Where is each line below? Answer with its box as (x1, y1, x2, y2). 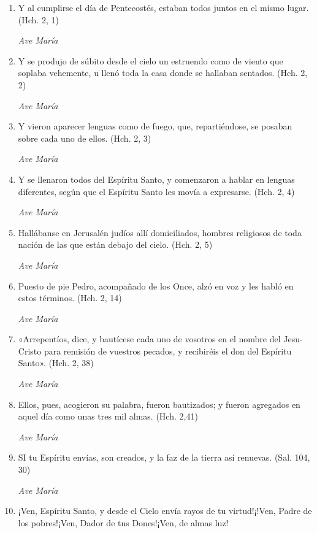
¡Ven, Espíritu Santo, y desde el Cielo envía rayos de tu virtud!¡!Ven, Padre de (18, 504, 312, 517)
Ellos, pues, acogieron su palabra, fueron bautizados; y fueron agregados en (18, 397, 300, 410)
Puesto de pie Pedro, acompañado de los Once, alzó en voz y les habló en (18, 279, 294, 292)
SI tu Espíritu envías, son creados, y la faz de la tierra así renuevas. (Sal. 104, (18, 451, 310, 464)
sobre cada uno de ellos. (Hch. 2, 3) (18, 131, 151, 144)
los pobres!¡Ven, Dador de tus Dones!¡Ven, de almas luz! (18, 516, 229, 529)
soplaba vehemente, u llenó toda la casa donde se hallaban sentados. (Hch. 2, (18, 66, 308, 79)
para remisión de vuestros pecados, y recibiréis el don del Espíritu (44, 344, 292, 357)
